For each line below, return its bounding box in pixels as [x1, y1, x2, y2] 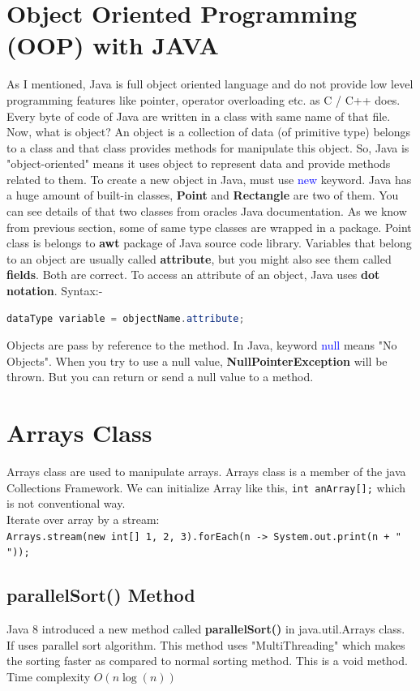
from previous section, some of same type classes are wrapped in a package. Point [6, 218, 412, 235]
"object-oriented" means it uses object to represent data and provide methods [6, 155, 391, 172]
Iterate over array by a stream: [6, 510, 160, 527]
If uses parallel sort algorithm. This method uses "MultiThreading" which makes [6, 636, 405, 653]
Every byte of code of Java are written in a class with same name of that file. [6, 107, 391, 124]
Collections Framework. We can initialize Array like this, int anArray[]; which [6, 479, 405, 496]
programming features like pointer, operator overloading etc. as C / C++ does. [6, 91, 401, 108]
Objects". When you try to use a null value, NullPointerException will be [6, 352, 388, 369]
